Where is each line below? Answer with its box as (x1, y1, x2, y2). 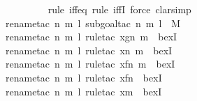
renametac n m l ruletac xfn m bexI (6, 56, 175, 71)
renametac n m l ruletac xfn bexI (6, 70, 162, 84)
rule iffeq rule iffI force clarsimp (48, 2, 191, 16)
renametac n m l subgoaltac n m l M (6, 15, 181, 30)
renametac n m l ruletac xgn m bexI (6, 29, 177, 44)
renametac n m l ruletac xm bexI (6, 84, 162, 98)
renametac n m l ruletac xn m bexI (6, 42, 173, 57)
